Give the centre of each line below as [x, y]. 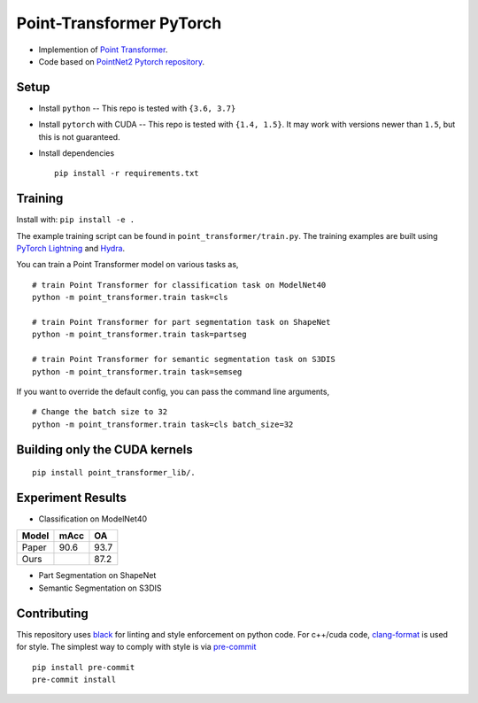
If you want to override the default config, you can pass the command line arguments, [173, 391]
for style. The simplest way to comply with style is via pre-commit [136, 647]
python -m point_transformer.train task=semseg [137, 371]
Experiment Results [72, 498]
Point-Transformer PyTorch [119, 23]
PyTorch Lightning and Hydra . [71, 249]
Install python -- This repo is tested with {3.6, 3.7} [137, 108]
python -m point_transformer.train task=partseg [139, 335]
